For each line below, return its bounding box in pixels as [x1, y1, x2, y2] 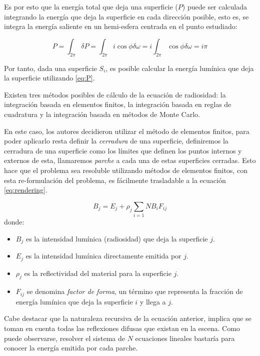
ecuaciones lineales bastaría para [135, 332, 235, 343]
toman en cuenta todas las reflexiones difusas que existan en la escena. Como [4, 322, 240, 333]
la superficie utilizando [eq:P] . [4, 72, 95, 83]
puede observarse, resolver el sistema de [4, 332, 125, 343]
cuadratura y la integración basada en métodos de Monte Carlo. [4, 108, 200, 119]
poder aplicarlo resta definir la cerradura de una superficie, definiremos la [4, 135, 228, 146]
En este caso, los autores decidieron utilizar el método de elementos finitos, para [4, 125, 249, 136]
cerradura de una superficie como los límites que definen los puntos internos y [4, 145, 242, 155]
